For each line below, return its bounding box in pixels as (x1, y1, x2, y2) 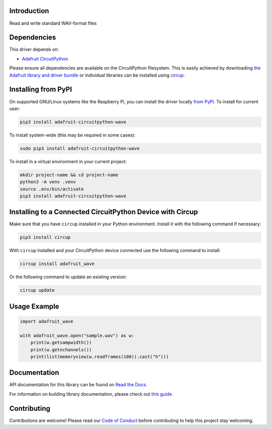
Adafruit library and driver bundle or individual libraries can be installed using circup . (9, 72, 185, 78)
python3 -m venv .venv (20, 179, 76, 185)
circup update (20, 287, 55, 293)
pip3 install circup (20, 234, 71, 240)
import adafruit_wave (20, 319, 74, 324)
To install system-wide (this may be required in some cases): (9, 132, 136, 138)
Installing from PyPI (9, 85, 73, 94)
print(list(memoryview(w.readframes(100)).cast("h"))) (30, 353, 169, 359)
